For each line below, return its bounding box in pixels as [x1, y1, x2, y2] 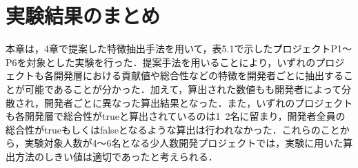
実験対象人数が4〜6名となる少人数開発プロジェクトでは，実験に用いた [24, 136, 344, 150]
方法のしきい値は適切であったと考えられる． [14, 149, 218, 163]
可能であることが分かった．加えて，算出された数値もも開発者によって [24, 81, 342, 96]
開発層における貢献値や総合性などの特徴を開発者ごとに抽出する [53, 68, 344, 83]
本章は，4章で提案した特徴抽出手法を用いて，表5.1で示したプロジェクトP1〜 [6, 41, 352, 56]
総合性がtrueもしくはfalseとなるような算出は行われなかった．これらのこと [6, 122, 340, 136]
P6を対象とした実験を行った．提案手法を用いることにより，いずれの [6, 54, 316, 69]
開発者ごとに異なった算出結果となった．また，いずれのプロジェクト [43, 95, 353, 109]
